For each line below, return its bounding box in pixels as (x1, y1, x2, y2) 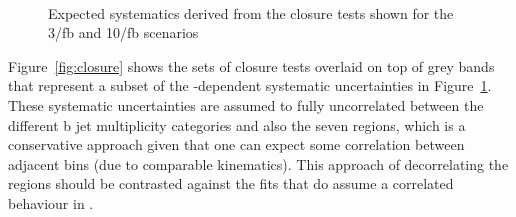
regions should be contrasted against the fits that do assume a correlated (8, 173, 454, 194)
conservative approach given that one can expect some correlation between (8, 134, 465, 155)
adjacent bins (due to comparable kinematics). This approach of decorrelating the (8, 153, 509, 174)
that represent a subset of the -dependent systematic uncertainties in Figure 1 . (8, 75, 492, 96)
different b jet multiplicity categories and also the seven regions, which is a (8, 114, 466, 135)
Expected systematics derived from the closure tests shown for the (48, 2, 454, 23)
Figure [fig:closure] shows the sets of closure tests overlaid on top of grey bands (8, 55, 495, 76)
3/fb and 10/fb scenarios (48, 22, 199, 43)
